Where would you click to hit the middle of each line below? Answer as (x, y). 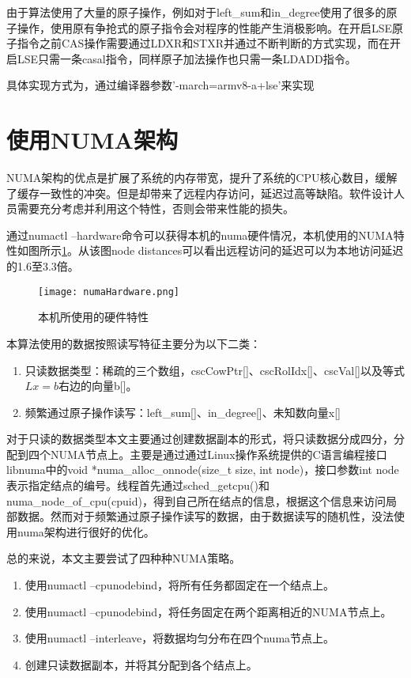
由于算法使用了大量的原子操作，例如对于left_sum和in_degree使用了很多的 (196, 12)
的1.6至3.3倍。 (43, 266)
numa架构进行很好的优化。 (86, 531)
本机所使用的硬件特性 (93, 317)
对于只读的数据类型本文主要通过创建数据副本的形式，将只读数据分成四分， (200, 439)
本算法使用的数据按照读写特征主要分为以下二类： (134, 343)
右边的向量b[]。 (98, 386)
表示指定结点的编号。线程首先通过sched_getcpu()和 (138, 485)
